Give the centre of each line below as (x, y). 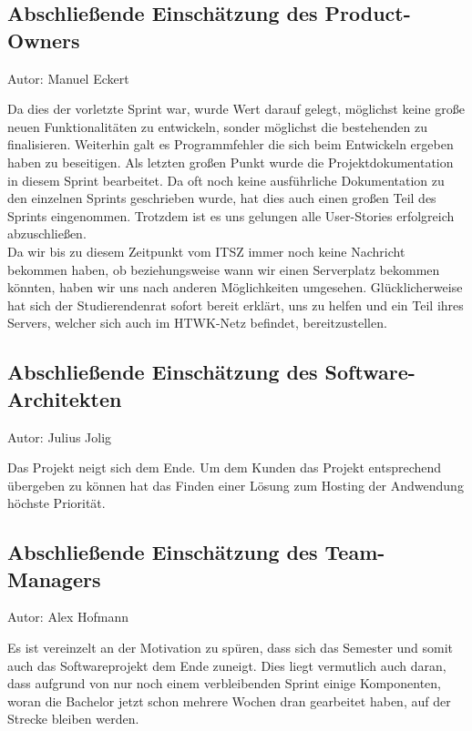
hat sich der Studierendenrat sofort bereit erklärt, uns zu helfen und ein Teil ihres (236, 305)
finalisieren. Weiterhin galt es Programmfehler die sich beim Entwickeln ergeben (231, 144)
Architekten (65, 398)
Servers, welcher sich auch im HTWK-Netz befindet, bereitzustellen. (197, 323)
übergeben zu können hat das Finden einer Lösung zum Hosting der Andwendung (236, 485)
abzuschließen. (47, 234)
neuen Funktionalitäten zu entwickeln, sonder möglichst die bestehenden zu (217, 126)
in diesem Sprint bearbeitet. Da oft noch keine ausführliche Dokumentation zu (226, 180)
